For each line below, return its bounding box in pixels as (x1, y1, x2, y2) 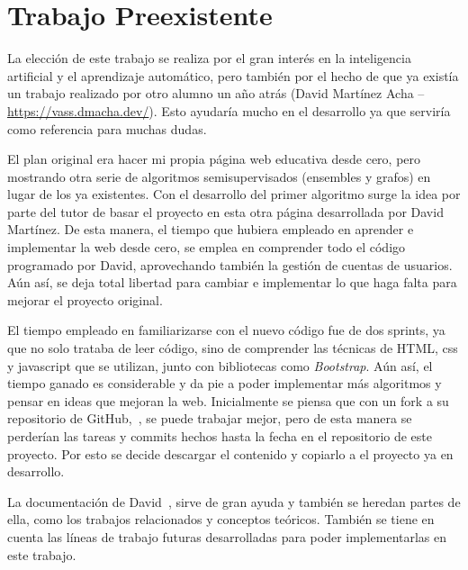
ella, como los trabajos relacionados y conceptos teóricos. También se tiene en (7, 510, 435, 529)
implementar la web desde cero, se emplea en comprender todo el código (7, 238, 406, 257)
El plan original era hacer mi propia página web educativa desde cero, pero (7, 149, 421, 168)
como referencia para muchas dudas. (7, 119, 207, 138)
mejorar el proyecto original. (7, 290, 163, 309)
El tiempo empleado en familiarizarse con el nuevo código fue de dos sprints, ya (7, 321, 445, 339)
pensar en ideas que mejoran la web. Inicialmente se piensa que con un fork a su (7, 391, 449, 410)
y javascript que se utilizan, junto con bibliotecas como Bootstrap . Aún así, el (7, 356, 433, 375)
